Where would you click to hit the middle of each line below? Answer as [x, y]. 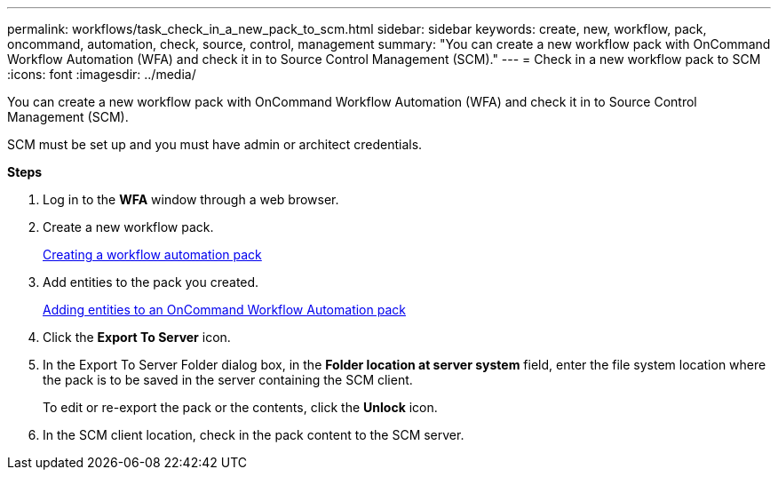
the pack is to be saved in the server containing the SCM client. [228, 380]
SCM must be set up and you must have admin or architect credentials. [215, 144]
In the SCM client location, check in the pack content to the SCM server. [254, 435]
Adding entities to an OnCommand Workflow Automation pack [224, 310]
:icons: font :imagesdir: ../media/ [102, 74]
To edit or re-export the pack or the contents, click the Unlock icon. [240, 407]
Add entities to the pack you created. [151, 282]
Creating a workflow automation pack [152, 254]
